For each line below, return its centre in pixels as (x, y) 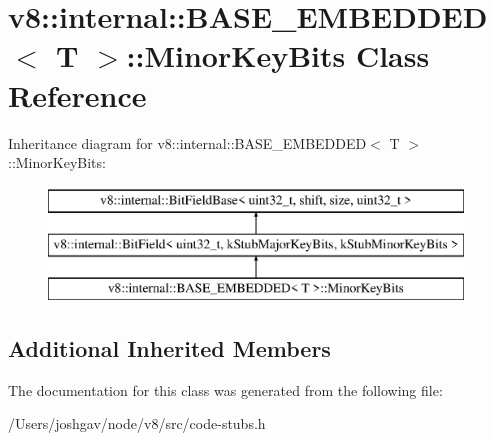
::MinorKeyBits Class (278, 55)
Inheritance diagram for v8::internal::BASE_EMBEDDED (187, 142)
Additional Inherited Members (169, 348)
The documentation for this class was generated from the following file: (225, 389)
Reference (77, 94)
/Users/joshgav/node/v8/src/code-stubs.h (137, 423)
